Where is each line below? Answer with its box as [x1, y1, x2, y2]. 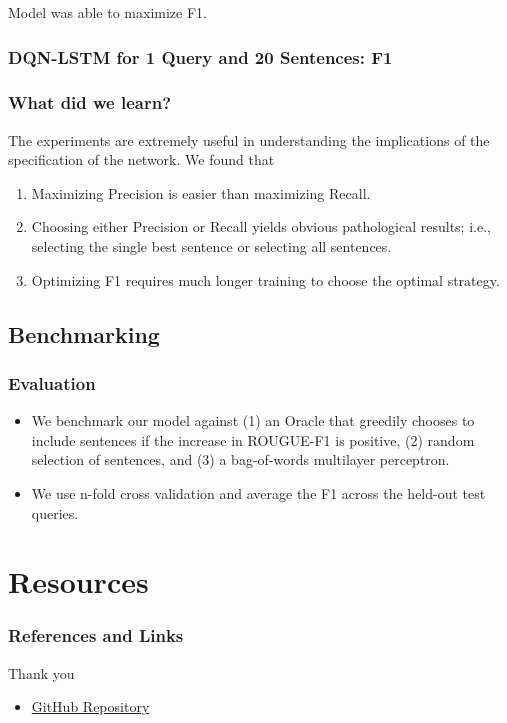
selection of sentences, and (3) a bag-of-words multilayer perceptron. [31, 449, 450, 470]
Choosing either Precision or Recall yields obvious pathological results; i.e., [31, 216, 491, 237]
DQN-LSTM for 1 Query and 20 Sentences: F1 [8, 44, 393, 69]
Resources [8, 561, 149, 602]
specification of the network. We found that [8, 149, 275, 170]
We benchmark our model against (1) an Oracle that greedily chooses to [31, 410, 475, 431]
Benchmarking [8, 318, 160, 349]
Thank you [8, 662, 75, 683]
